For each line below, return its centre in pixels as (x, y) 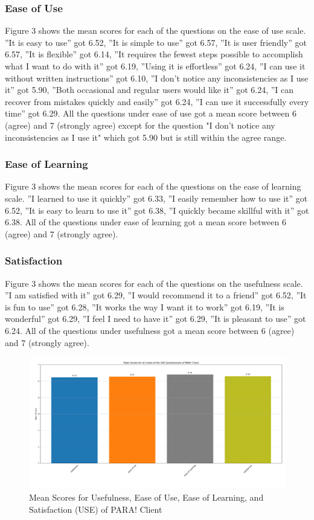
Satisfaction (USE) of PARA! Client (96, 509)
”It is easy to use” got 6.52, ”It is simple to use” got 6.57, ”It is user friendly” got (156, 42)
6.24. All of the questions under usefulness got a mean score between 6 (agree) (150, 330)
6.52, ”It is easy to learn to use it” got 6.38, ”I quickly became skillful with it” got (157, 210)
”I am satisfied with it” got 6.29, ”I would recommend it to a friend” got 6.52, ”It (156, 295)
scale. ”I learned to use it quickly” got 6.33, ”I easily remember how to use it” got (156, 198)
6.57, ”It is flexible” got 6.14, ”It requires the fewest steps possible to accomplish (154, 54)
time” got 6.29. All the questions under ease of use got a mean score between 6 (151, 113)
